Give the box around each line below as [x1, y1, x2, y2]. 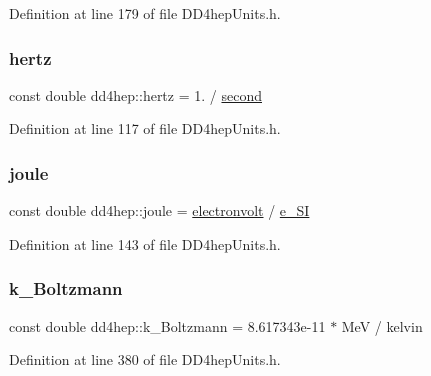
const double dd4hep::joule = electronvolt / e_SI [9, 200, 310, 221]
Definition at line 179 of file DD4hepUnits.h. [9, 3, 281, 23]
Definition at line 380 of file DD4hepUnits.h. [9, 349, 281, 370]
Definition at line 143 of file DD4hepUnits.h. [9, 233, 281, 254]
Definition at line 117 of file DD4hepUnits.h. [9, 118, 281, 139]
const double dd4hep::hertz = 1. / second [9, 84, 262, 105]
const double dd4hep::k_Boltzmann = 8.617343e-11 [9, 315, 326, 336]
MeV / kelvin [341, 315, 423, 336]
